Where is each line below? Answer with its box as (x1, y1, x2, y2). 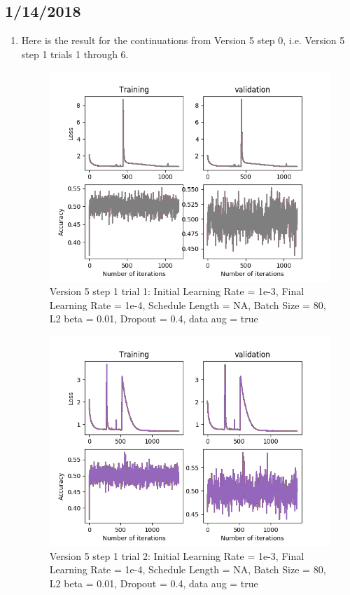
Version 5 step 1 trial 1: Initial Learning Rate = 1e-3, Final (49, 284, 304, 299)
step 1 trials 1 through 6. (21, 46, 129, 61)
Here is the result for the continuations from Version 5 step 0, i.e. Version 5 (21, 33, 345, 48)
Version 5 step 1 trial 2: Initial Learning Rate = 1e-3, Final (49, 548, 304, 563)
